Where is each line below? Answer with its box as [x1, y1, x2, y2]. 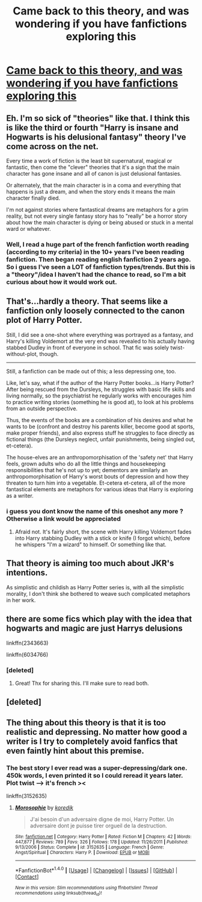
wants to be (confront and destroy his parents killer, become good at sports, [6, 423, 195, 430]
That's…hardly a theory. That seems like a [6, 296, 168, 307]
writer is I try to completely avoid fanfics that [6, 736, 178, 746]
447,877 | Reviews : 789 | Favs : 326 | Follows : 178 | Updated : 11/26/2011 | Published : [14, 839, 188, 845]
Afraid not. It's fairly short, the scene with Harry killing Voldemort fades [14, 528, 192, 536]
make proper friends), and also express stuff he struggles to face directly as [6, 429, 195, 437]
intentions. [6, 568, 48, 578]
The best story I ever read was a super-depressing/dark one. [6, 764, 188, 772]
